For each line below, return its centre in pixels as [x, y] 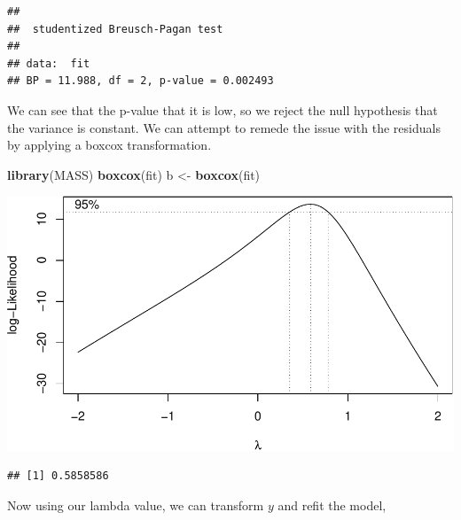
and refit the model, [332, 504]
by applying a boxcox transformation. [109, 145]
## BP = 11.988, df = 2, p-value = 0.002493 [141, 81]
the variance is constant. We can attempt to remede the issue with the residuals [224, 127]
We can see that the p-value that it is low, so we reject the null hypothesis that [223, 109]
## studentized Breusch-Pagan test [115, 29]
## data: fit [49, 63]
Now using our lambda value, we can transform [136, 504]
